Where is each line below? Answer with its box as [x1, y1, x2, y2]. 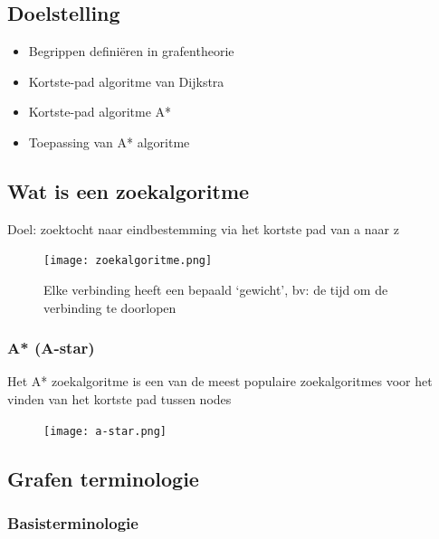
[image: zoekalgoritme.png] [43, 254, 213, 268]
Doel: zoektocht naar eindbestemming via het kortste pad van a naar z [7, 219, 399, 238]
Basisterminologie [7, 511, 138, 534]
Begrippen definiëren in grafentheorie [28, 42, 234, 61]
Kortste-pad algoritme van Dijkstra [28, 71, 224, 90]
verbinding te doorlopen [43, 298, 177, 317]
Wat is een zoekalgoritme [7, 176, 250, 204]
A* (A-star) [7, 336, 95, 359]
